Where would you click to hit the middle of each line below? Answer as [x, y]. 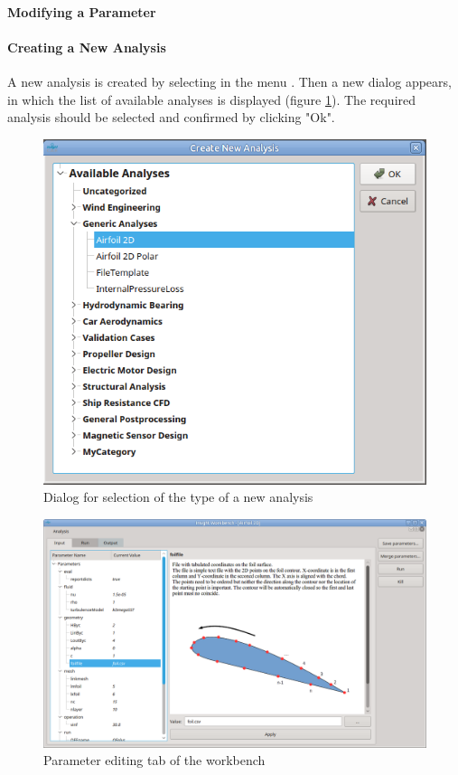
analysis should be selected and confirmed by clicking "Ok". [171, 117]
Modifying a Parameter [82, 11]
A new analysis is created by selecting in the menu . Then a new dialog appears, [229, 81]
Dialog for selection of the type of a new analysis [178, 497]
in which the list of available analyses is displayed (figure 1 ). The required [212, 99]
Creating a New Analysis [87, 47]
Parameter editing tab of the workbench [154, 760]
